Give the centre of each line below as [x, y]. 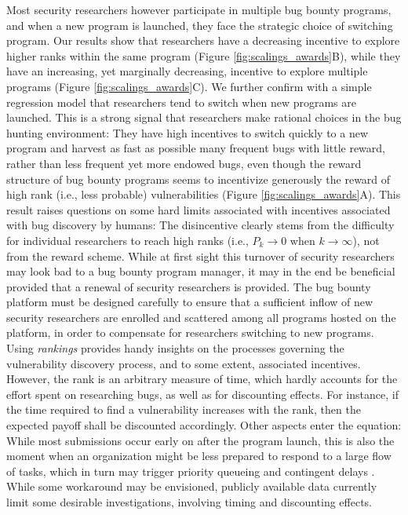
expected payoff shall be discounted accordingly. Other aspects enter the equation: [204, 425]
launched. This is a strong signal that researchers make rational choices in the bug [204, 117]
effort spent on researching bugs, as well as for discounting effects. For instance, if [202, 394]
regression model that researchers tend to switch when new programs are [181, 102]
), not [366, 240]
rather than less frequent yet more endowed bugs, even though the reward [184, 163]
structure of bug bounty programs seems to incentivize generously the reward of [199, 179]
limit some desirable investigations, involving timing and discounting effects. [189, 502]
